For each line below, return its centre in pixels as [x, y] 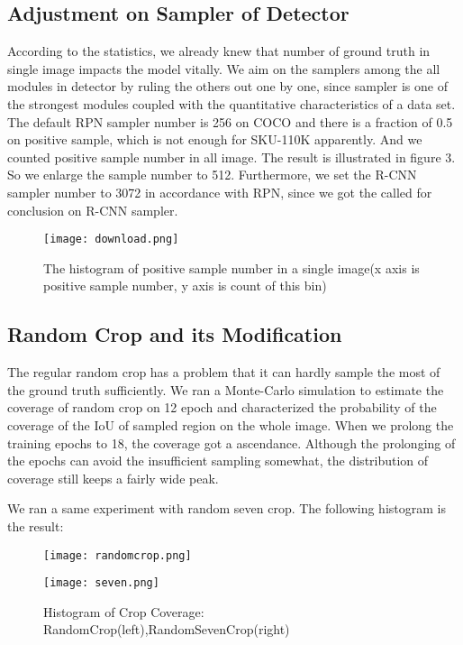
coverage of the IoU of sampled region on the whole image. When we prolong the [231, 424]
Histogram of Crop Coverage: [124, 611]
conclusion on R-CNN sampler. [93, 210]
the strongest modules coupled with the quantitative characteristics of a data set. [231, 103]
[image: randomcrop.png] [118, 555]
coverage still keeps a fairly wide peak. [113, 478]
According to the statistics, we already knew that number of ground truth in [219, 51]
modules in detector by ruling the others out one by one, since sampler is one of [227, 86]
